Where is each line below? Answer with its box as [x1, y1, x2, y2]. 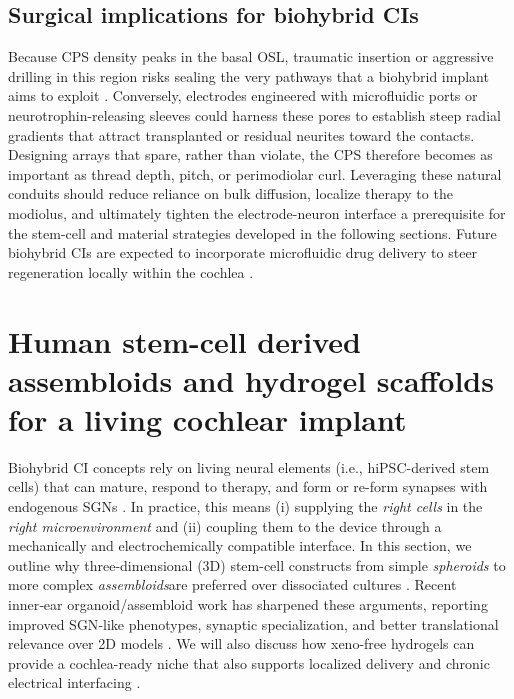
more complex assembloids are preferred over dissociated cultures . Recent [8, 574, 457, 595]
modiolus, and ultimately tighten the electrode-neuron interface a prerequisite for [8, 202, 506, 223]
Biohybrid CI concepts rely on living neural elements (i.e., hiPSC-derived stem [8, 456, 490, 477]
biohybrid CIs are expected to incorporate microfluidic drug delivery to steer [8, 242, 478, 263]
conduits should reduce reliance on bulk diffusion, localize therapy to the [8, 183, 453, 204]
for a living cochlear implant [8, 398, 407, 439]
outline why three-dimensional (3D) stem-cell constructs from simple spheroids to [8, 554, 506, 575]
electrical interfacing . [8, 672, 141, 693]
